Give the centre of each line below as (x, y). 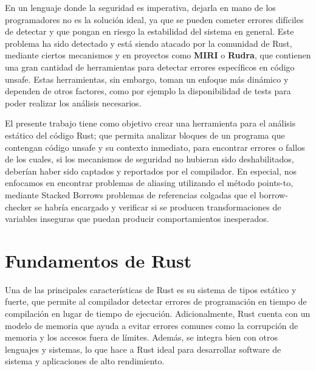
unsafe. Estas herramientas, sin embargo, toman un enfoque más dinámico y (147, 79)
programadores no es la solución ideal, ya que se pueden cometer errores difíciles (154, 19)
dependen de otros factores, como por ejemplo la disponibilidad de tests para (148, 91)
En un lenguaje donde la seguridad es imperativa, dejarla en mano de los (140, 7)
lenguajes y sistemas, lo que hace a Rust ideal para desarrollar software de (143, 349)
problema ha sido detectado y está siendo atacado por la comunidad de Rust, (149, 43)
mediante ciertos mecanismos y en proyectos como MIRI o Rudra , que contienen (158, 55)
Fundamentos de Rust (98, 260)
